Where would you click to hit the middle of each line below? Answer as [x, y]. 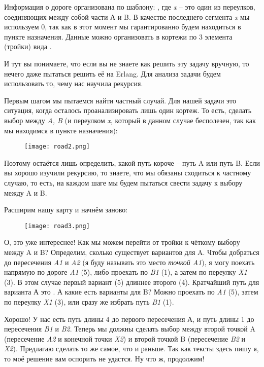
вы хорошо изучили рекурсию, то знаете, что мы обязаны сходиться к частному [128, 173]
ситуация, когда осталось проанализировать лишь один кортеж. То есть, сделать [128, 110]
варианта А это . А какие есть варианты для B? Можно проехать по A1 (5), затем [131, 292]
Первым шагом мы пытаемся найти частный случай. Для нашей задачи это [120, 100]
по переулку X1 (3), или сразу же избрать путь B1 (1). [89, 301]
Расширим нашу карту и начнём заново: [66, 210]
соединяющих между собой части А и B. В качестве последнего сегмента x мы [127, 16]
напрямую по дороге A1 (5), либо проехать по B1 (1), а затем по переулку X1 [126, 272]
